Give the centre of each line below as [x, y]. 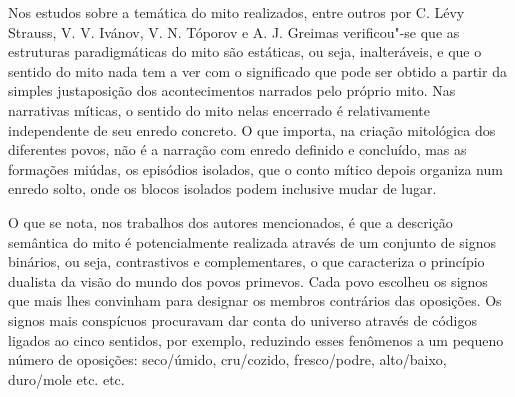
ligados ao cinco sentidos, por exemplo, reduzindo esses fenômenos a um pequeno [256, 339]
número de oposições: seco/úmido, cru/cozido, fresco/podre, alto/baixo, [227, 359]
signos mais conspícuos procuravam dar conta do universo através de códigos [242, 319]
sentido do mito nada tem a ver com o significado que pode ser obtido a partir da [257, 70]
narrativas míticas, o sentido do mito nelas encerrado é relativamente [219, 109]
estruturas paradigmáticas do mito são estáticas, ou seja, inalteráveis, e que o [245, 51]
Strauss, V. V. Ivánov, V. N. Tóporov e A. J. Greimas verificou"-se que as [234, 31]
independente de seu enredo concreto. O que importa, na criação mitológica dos [252, 129]
